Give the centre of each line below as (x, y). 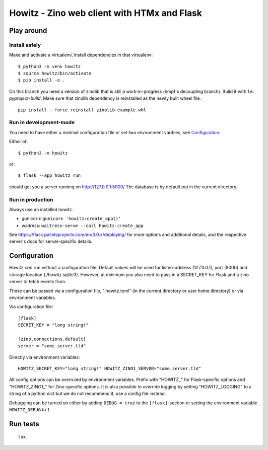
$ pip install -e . (42, 80)
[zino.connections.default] (52, 339)
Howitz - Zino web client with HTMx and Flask (105, 13)
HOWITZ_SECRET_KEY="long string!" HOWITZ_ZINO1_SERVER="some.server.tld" (110, 369)
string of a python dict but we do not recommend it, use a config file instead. (88, 394)
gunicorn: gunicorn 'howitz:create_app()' (71, 219)
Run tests (24, 424)
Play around (28, 31)
